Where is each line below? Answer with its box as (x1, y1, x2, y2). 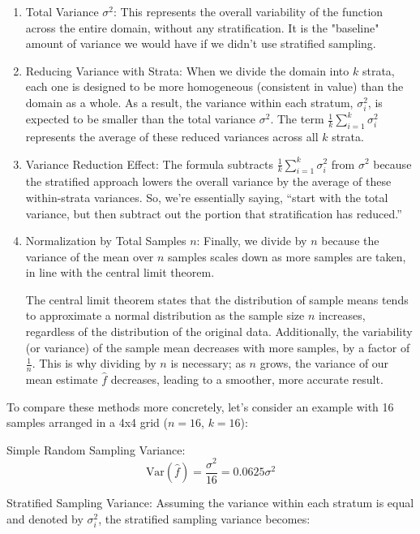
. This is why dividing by (32, 355, 156, 372)
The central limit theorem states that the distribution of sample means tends (25, 291, 409, 308)
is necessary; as (170, 355, 246, 372)
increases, (318, 307, 366, 324)
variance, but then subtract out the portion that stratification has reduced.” (25, 205, 402, 222)
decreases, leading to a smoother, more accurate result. (110, 371, 384, 388)
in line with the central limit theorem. (25, 264, 215, 281)
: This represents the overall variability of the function (114, 3, 384, 19)
